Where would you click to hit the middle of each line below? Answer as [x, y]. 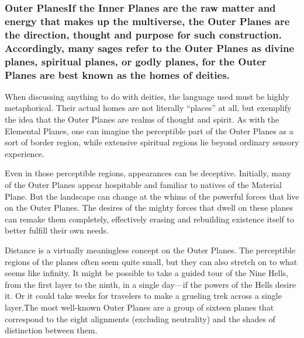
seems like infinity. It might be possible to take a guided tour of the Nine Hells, [146, 273]
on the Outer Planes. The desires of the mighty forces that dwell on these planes [149, 208]
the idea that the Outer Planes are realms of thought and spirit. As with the [142, 119]
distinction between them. [51, 330]
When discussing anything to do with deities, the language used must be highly [147, 96]
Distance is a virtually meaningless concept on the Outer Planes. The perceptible [150, 250]
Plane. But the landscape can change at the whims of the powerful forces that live [152, 196]
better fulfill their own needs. [57, 230]
